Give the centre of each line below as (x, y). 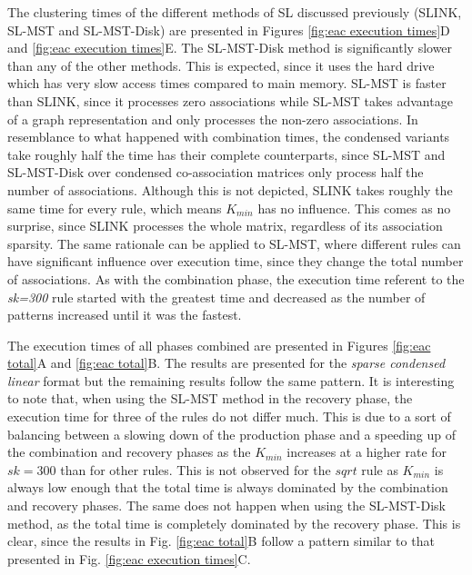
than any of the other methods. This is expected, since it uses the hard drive (221, 65)
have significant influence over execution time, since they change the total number (236, 261)
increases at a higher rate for (367, 452)
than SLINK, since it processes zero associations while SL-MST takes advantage (230, 100)
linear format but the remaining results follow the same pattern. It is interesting (231, 380)
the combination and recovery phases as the (129, 452)
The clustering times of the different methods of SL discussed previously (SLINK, (235, 12)
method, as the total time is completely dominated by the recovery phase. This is (234, 523)
